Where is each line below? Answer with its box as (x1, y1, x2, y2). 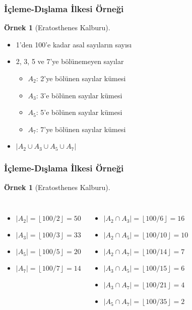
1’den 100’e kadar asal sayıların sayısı (16, 39, 132, 49)
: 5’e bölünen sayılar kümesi (36, 107, 122, 117)
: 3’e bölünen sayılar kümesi (36, 90, 122, 100)
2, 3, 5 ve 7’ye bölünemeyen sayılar (16, 56, 124, 67)
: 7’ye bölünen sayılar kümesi (36, 123, 126, 134)
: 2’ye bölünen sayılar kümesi (36, 73, 126, 83)
